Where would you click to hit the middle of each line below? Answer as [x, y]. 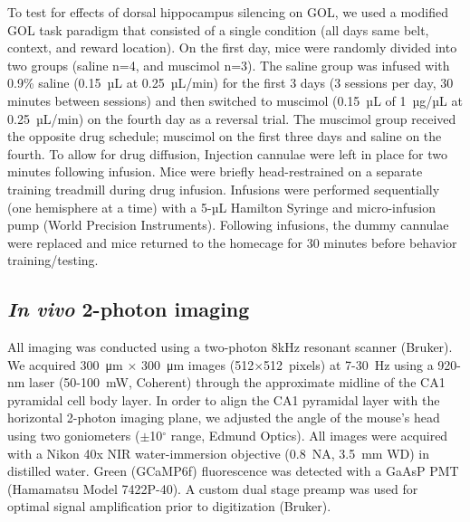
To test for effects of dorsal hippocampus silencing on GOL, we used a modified [228, 12]
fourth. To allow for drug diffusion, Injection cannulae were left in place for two [228, 153]
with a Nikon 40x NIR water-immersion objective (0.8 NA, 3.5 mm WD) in [219, 453]
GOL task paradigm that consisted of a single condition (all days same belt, [218, 29]
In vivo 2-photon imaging [129, 309]
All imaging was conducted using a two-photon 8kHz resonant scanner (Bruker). [230, 347]
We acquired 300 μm [65, 364]
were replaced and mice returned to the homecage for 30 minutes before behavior [232, 242]
